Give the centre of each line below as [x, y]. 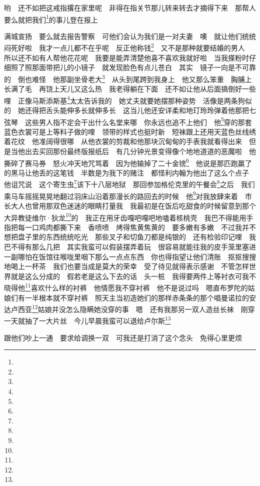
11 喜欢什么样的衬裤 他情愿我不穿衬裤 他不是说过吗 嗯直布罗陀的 [136, 287]
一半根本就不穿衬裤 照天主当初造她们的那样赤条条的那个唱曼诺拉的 [137, 297]
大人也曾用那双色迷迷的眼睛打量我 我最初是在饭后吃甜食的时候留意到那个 [133, 205]
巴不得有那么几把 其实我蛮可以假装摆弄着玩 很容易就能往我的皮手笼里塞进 [130, 246]
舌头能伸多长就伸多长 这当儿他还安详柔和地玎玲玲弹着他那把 [147, 110]
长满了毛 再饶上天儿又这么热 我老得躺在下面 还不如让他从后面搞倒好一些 [130, 89]
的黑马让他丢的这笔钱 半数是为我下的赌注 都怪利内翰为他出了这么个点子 [126, 172]
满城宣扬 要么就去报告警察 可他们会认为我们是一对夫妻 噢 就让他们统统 [130, 36]
